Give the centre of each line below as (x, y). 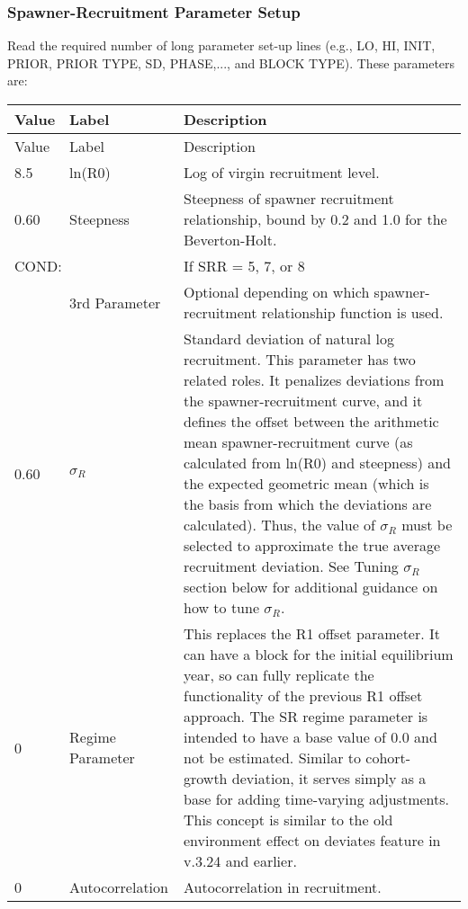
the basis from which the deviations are (308, 504)
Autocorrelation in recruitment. (283, 887)
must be (427, 525)
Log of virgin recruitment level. (282, 172)
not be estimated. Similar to (273, 757)
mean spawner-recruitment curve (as (298, 442)
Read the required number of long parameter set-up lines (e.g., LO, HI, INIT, (221, 45)
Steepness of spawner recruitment (289, 198)
